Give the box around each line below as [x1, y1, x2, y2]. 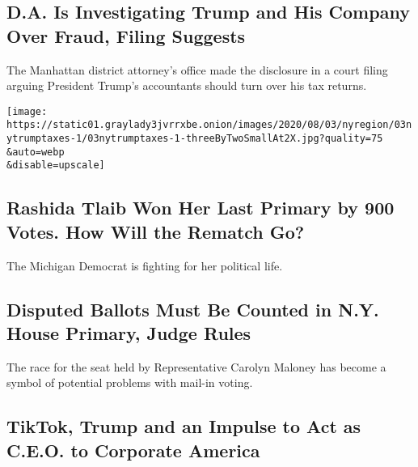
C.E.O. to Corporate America [6, 437, 260, 462]
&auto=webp [6, 146, 65, 158]
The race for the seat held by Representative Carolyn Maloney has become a [6, 358, 386, 375]
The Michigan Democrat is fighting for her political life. [6, 257, 283, 274]
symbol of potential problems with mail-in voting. [6, 374, 253, 391]
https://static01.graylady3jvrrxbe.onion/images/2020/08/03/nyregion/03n [6, 119, 412, 131]
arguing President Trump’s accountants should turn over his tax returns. [6, 77, 367, 94]
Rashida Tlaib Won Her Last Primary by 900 [6, 195, 395, 220]
